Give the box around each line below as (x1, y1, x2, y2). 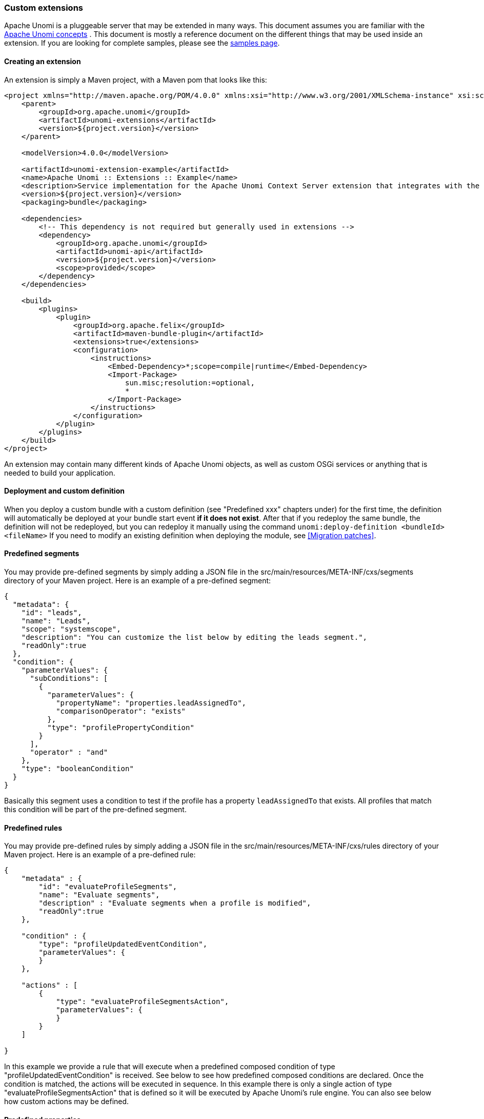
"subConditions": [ (30, 674, 108, 683)
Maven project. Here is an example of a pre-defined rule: (4, 850, 196, 859)
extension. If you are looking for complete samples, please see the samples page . (4, 38, 280, 48)
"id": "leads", (21, 608, 82, 617)
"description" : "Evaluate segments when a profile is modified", (38, 899, 311, 908)
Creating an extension (4, 56, 81, 66)
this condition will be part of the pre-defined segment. (4, 805, 187, 814)
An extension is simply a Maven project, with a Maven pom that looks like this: (4, 75, 267, 84)
